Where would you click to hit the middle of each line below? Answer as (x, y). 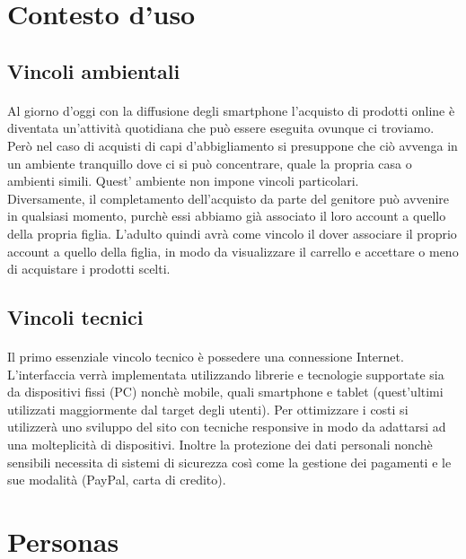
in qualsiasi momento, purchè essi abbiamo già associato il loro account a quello (227, 216)
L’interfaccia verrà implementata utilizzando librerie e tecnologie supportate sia (226, 374)
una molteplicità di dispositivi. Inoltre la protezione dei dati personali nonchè (220, 445)
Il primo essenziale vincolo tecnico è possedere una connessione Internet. (206, 357)
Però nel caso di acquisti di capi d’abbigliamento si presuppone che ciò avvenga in (233, 145)
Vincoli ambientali (94, 70)
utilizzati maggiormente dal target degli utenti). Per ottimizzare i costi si (208, 409)
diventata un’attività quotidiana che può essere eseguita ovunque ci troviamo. (221, 128)
